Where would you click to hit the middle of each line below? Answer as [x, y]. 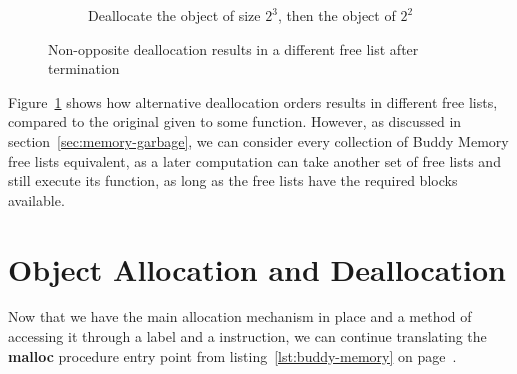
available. [36, 199]
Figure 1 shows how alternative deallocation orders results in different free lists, [253, 101]
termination [84, 68]
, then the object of [336, 15]
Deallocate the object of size [174, 15]
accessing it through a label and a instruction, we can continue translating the [247, 336]
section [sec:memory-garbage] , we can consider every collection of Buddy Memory [258, 140]
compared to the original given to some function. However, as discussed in [235, 121]
